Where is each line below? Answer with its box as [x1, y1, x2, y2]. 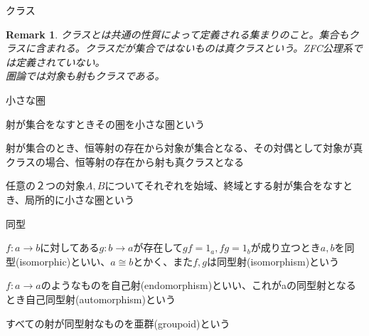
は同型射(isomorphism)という [207, 253, 340, 268]
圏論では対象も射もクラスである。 [6, 68, 165, 83]
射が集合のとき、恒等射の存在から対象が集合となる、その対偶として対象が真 [6, 140, 363, 155]
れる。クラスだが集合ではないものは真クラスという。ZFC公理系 [55, 41, 353, 56]
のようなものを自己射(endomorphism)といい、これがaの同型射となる [41, 278, 356, 293]
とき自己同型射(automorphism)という [6, 291, 176, 306]
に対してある [40, 240, 100, 255]
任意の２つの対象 [6, 178, 85, 193]
